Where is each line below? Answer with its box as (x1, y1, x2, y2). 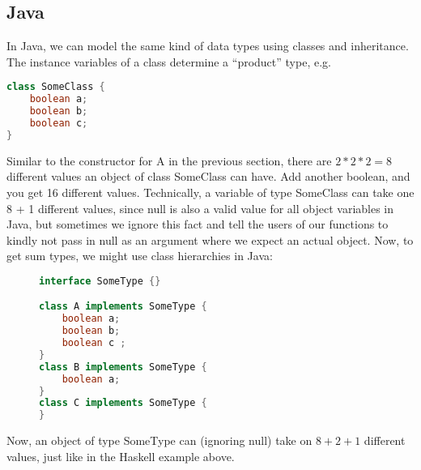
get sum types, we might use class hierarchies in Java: (6, 247, 273, 264)
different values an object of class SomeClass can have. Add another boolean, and (6, 168, 410, 185)
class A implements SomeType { (39, 301, 207, 313)
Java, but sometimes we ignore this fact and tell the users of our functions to (6, 216, 389, 233)
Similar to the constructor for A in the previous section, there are (6, 152, 332, 169)
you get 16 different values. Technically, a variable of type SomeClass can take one (6, 183, 415, 200)
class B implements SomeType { (39, 361, 207, 373)
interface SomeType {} (39, 275, 161, 287)
